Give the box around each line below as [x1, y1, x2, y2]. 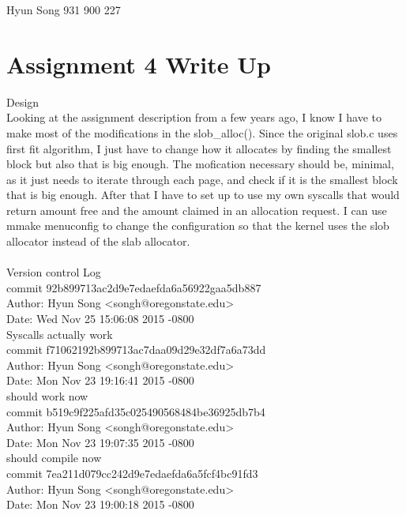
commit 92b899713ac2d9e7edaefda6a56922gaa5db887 [6, 279, 261, 295]
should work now [6, 388, 88, 404]
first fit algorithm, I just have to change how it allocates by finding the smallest [6, 140, 392, 156]
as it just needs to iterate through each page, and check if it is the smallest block [6, 171, 398, 187]
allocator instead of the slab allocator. [6, 233, 190, 250]
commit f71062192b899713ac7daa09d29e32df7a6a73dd [6, 341, 266, 358]
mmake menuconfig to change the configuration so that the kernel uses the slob [6, 217, 389, 234]
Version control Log [6, 264, 101, 280]
